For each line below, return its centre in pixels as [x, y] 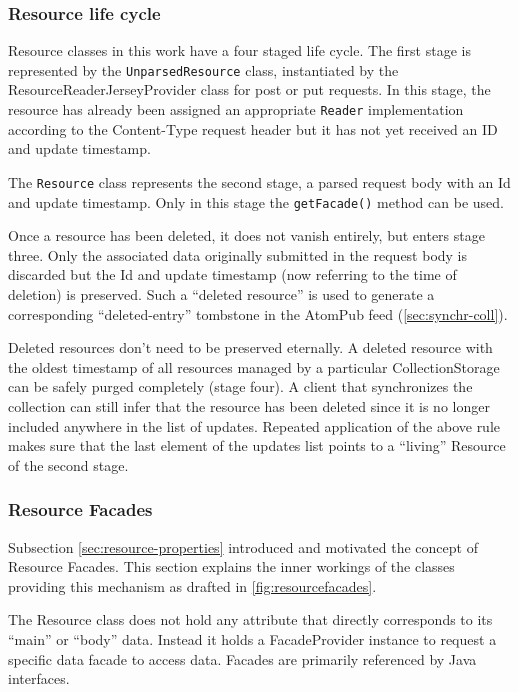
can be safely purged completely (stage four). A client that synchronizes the [240, 386]
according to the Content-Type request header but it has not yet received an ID [253, 128]
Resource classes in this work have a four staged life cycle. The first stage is [239, 50]
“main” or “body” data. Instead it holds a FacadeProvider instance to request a [252, 638]
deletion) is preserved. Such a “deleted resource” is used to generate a [221, 294]
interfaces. [39, 678]
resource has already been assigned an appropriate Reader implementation [236, 109]
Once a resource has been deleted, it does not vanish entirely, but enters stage [246, 235]
